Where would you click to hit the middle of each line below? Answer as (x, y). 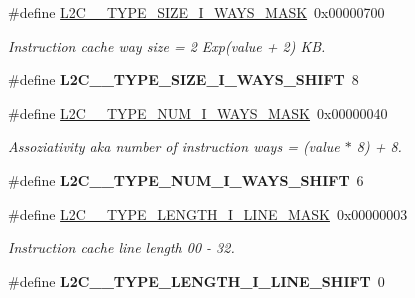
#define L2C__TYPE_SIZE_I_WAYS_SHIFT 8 (183, 79)
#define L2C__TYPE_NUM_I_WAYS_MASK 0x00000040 (198, 112)
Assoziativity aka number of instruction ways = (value (174, 146)
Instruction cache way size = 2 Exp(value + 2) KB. (167, 45)
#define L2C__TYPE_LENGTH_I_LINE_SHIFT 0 (196, 280)
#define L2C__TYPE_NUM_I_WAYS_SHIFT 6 (186, 179)
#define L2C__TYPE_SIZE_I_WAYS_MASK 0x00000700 (196, 12)
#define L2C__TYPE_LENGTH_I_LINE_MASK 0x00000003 (208, 213)
